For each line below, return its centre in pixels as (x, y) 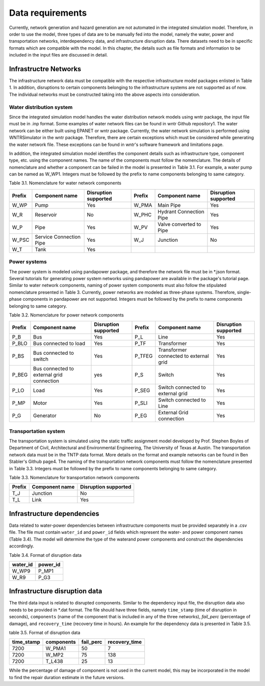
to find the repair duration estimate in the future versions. (67, 677)
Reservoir (46, 215)
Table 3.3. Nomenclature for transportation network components (74, 478)
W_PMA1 (56, 649)
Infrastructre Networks (45, 69)
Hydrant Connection (181, 211)
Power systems (28, 262)
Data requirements (48, 13)
